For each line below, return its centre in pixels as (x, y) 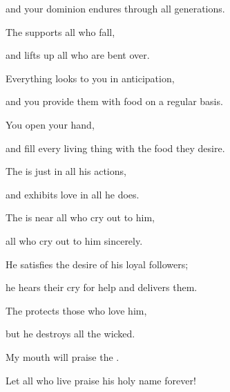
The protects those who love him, (76, 310)
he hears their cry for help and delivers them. (102, 287)
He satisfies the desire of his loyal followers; (97, 264)
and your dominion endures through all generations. (115, 8)
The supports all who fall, (60, 31)
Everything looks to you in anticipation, (90, 78)
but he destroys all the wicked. (70, 334)
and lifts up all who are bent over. (78, 55)
